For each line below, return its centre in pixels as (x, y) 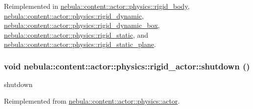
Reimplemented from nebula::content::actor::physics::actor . (92, 100)
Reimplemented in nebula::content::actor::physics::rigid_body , (97, 6)
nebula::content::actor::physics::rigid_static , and (76, 34)
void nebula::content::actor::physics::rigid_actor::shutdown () (127, 66)
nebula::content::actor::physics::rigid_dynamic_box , (82, 25)
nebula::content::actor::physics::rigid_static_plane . (80, 44)
